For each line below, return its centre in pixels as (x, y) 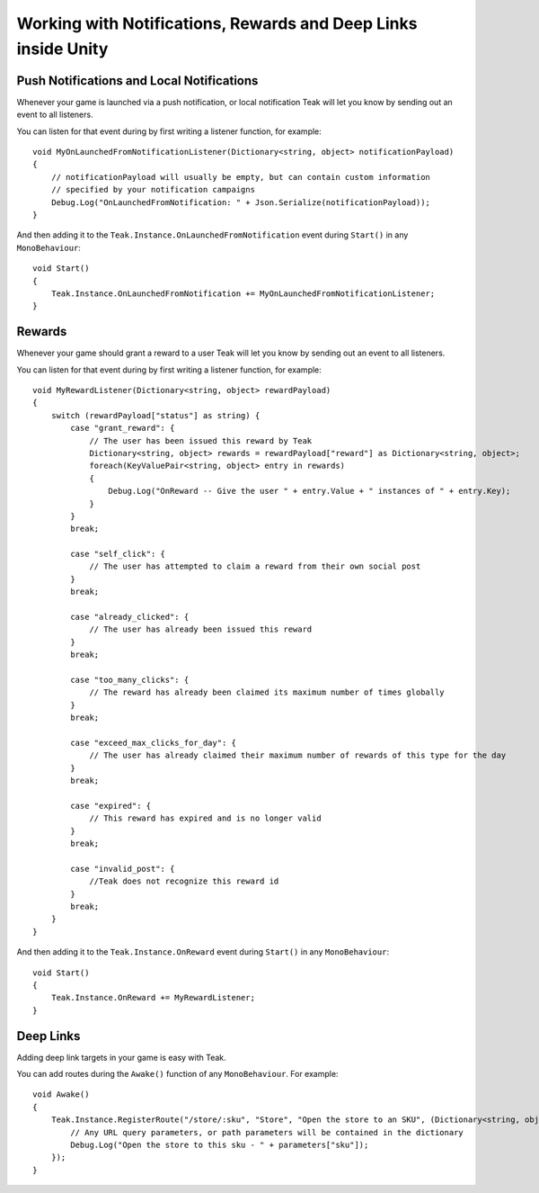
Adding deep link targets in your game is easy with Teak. (121, 1057)
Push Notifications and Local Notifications (137, 81)
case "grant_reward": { (123, 428)
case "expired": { (111, 806)
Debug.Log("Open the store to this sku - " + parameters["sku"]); (220, 1145)
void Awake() (61, 1094)
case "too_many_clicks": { (130, 680)
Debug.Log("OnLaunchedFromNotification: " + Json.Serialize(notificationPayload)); (241, 202)
